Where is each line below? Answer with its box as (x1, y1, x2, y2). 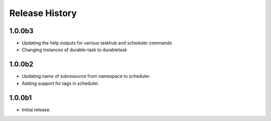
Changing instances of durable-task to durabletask (22, 47, 127, 53)
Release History (9, 8, 77, 19)
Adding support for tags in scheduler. (22, 80, 99, 86)
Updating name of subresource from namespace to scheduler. (22, 73, 151, 79)
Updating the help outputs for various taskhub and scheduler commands (22, 40, 172, 46)
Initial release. (22, 106, 51, 112)
